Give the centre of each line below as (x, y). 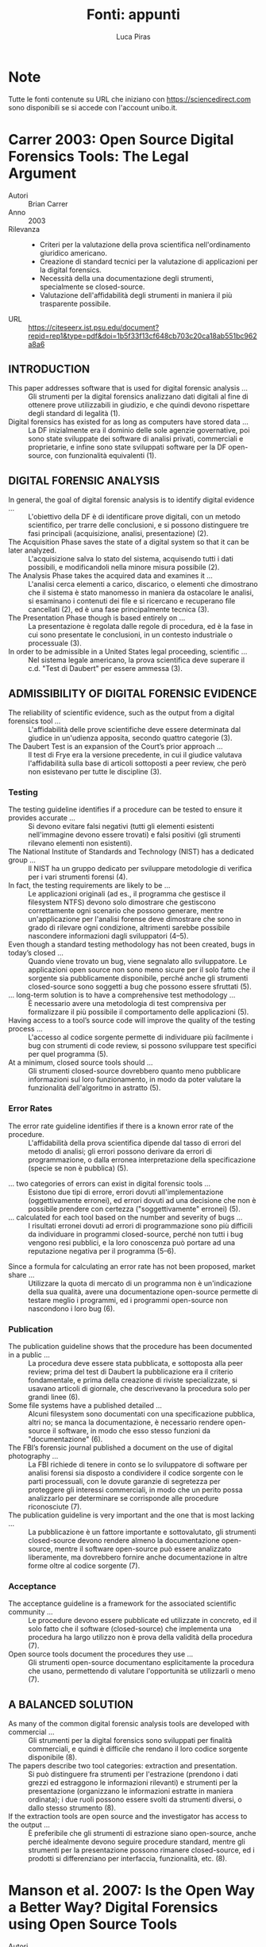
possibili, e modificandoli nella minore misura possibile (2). (124, 567)
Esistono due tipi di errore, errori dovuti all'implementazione (126, 1192)
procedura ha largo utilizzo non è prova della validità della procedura (140, 1637)
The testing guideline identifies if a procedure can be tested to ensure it (125, 810)
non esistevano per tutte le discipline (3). (95, 772)
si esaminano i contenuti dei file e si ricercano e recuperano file (132, 601)
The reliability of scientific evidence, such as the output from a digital (121, 713)
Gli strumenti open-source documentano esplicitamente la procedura (141, 1663)
